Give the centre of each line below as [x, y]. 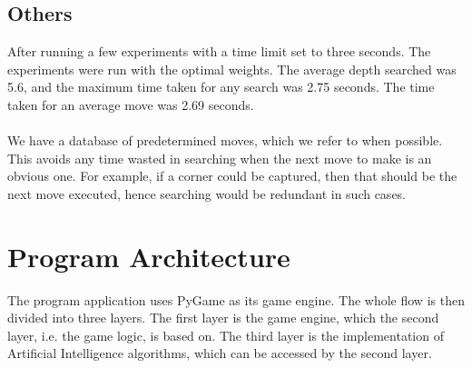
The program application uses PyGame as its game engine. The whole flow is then [236, 299]
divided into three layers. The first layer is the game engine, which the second [223, 318]
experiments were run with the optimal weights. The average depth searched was [232, 69]
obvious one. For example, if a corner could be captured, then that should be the [232, 176]
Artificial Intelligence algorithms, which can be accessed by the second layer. [220, 353]
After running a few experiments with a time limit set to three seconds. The [219, 51]
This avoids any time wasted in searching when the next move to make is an [220, 158]
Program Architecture [149, 256]
